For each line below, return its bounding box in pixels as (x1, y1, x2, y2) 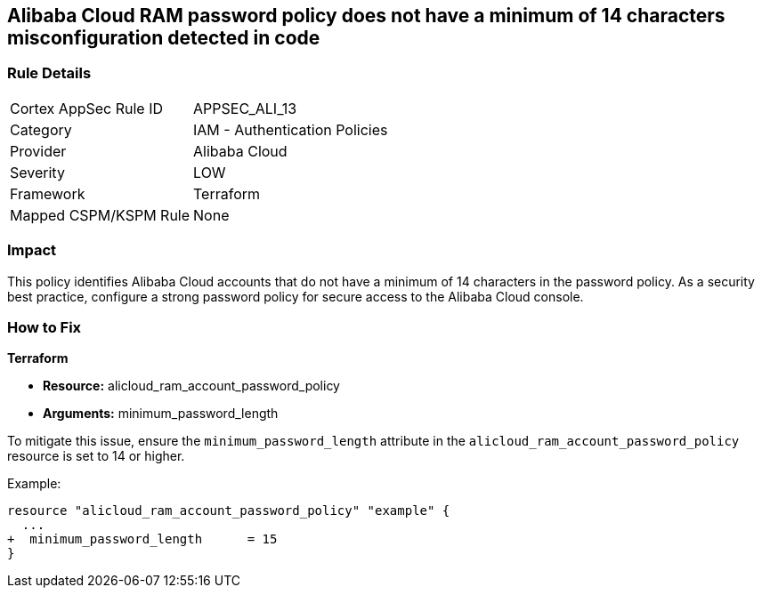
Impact (7, 241, 57, 260)
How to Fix (7, 318, 82, 336)
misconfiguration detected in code (7, 27, 320, 49)
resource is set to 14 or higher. (7, 448, 185, 464)
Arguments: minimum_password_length (43, 406, 279, 422)
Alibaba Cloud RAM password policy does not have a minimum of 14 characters (7, 4, 726, 27)
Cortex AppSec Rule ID (10, 99, 164, 117)
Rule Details (7, 64, 92, 83)
